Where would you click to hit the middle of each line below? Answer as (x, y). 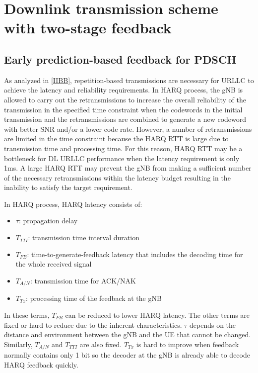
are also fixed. (101, 344)
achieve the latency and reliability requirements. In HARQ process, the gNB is (124, 90)
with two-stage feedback (88, 28)
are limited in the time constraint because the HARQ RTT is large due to (116, 139)
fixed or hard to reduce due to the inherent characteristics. (93, 325)
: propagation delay (48, 221)
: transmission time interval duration (84, 237)
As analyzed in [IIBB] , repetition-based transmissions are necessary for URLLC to (129, 80)
